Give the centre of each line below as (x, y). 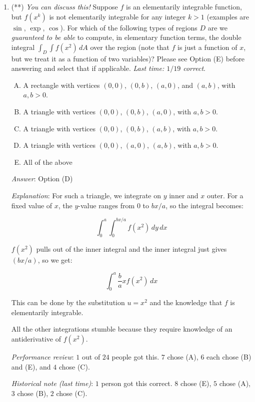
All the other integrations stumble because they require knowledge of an (122, 329)
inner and (184, 195)
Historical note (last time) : (52, 383)
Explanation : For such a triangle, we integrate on (86, 195)
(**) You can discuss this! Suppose (64, 6)
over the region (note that (130, 47)
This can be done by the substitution (68, 302)
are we (217, 27)
